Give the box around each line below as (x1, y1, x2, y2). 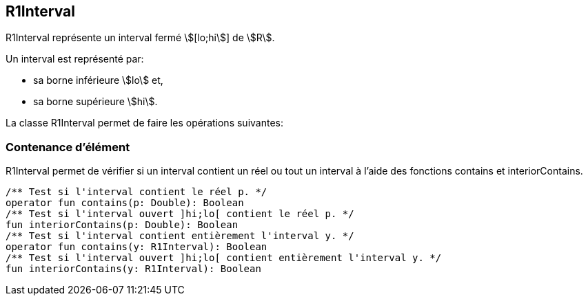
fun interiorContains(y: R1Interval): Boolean (6, 263, 261, 275)
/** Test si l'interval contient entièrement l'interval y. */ (6, 230, 354, 242)
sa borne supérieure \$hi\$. (33, 96, 158, 108)
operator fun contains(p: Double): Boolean (6, 197, 244, 209)
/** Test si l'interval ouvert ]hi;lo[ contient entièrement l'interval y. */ (6, 252, 442, 264)
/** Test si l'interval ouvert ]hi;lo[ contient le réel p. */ (6, 208, 354, 220)
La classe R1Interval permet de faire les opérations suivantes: (6, 117, 283, 129)
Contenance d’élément (6, 140, 130, 154)
